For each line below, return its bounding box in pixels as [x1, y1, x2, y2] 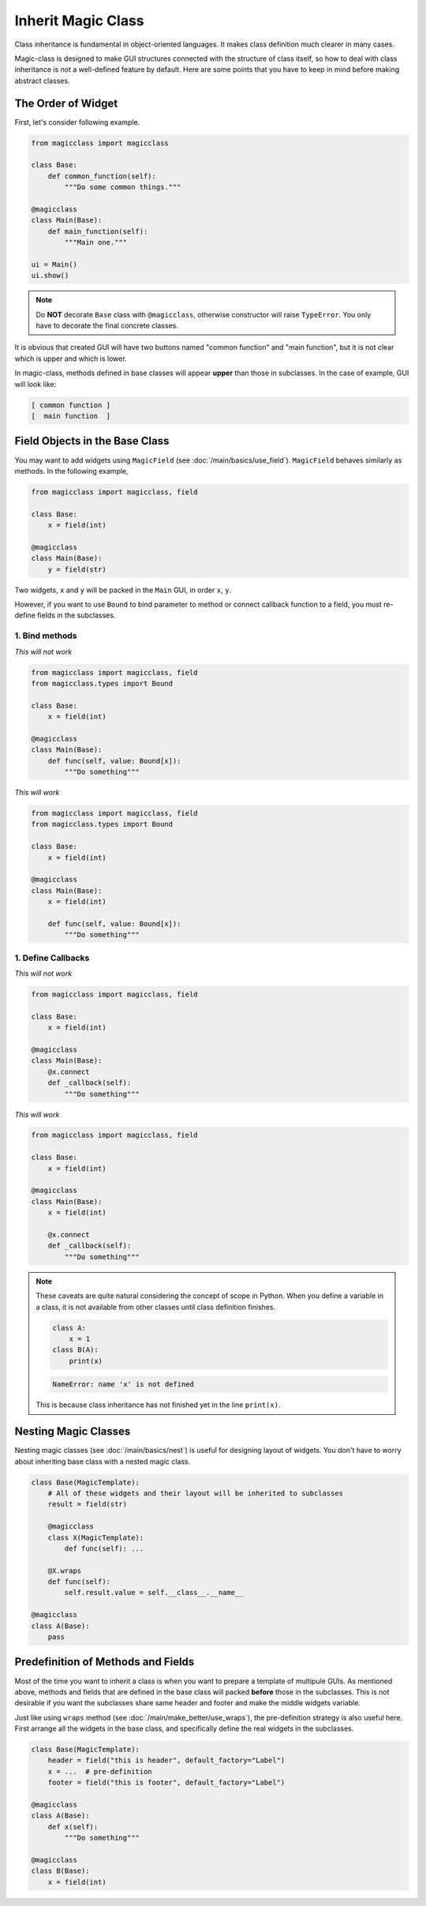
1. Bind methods [14, 630, 77, 641]
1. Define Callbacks [14, 952, 90, 963]
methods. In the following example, [14, 466, 129, 475]
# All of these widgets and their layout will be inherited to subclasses [47, 1488, 343, 1498]
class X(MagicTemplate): [47, 1533, 144, 1542]
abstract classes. [14, 76, 70, 85]
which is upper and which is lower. [14, 354, 127, 363]
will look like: [14, 379, 57, 388]
